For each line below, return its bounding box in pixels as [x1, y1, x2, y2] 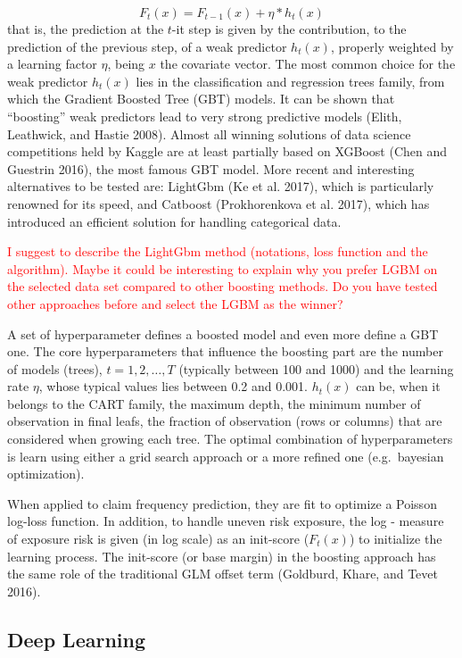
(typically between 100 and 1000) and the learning [178, 359, 454, 378]
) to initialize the [349, 529, 442, 548]
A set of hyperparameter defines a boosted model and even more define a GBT [7, 324, 439, 343]
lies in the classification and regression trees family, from [136, 71, 445, 90]
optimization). [7, 464, 85, 483]
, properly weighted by [330, 37, 454, 55]
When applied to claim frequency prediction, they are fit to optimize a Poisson [7, 494, 437, 512]
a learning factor [7, 54, 97, 73]
